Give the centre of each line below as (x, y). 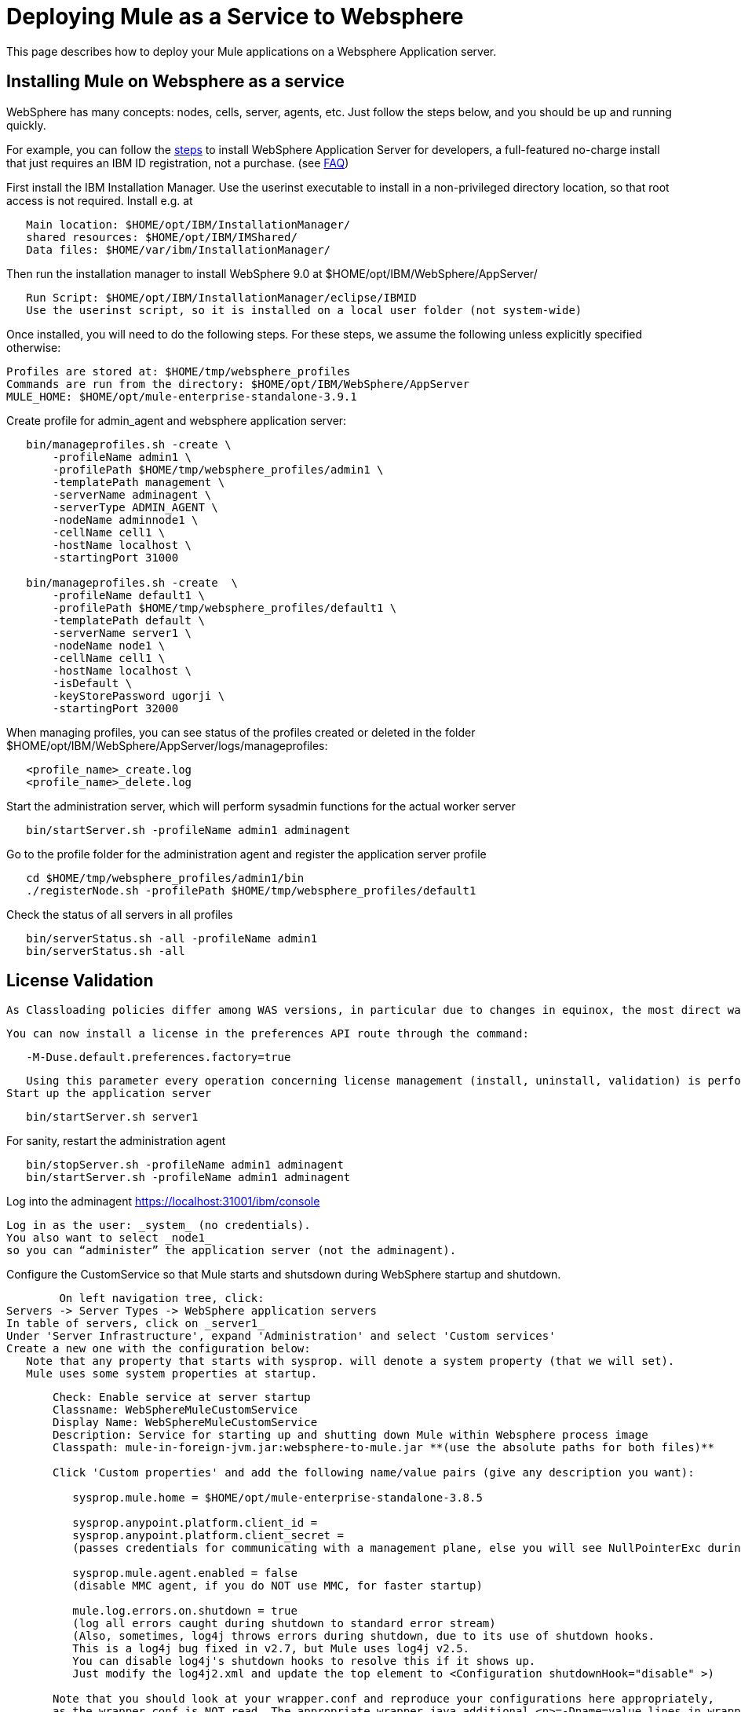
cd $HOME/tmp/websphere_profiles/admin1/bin (165, 878)
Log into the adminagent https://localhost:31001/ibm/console (163, 1202)
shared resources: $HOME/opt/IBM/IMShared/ (162, 237)
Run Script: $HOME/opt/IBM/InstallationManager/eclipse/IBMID (221, 297)
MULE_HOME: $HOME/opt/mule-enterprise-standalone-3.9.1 (182, 396)
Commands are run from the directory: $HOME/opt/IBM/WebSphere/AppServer (238, 384)
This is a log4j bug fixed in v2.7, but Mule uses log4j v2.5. (271, 1649)
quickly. (26, 125)
